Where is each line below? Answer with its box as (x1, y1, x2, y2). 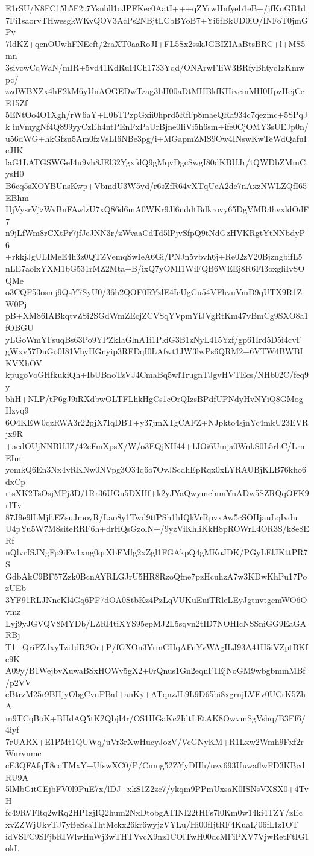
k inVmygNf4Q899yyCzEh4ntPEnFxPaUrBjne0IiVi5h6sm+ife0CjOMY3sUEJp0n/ (5, 120, 309, 132)
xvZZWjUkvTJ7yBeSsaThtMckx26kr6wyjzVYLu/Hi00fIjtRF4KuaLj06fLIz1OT (5, 817, 298, 830)
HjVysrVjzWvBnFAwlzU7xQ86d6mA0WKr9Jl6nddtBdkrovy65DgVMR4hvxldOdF (5, 203, 309, 216)
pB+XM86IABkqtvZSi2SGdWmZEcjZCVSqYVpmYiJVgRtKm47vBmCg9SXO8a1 (5, 309, 309, 322)
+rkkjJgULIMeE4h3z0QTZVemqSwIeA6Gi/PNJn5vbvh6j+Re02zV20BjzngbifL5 (5, 250, 303, 263)
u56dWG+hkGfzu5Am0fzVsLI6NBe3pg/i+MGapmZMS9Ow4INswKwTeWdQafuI (5, 132, 307, 144)
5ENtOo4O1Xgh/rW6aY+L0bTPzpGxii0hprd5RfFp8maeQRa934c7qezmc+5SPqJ (5, 108, 308, 121)
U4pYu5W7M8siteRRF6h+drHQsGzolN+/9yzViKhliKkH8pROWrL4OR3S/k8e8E (5, 522, 309, 535)
